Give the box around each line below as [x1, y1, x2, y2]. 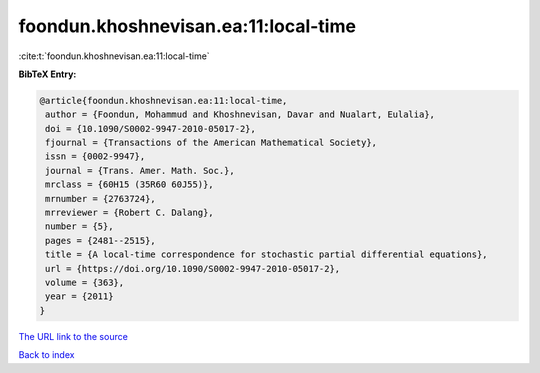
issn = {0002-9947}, [45, 151, 146, 162]
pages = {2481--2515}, [45, 235, 157, 246]
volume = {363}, [45, 277, 125, 288]
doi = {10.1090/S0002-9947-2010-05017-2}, [45, 123, 257, 134]
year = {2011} [45, 291, 114, 302]
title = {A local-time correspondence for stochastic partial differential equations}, [45, 249, 489, 260]
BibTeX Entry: [18, 68, 77, 80]
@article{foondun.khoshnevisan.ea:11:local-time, [39, 95, 288, 106]
